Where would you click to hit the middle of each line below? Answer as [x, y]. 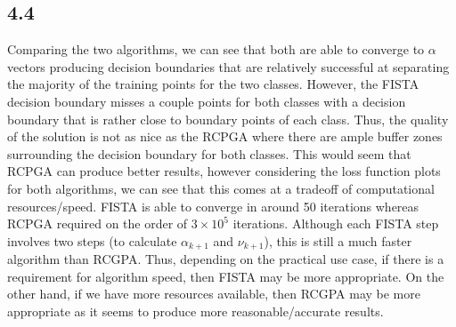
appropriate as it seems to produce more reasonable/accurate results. [195, 311]
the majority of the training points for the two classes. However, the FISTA [213, 84]
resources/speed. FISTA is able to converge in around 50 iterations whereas [213, 206]
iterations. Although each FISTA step [336, 223]
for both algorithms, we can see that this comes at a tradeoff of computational [221, 188]
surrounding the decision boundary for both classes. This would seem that [209, 153]
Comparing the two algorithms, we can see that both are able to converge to [216, 49]
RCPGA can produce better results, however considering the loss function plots [224, 171]
